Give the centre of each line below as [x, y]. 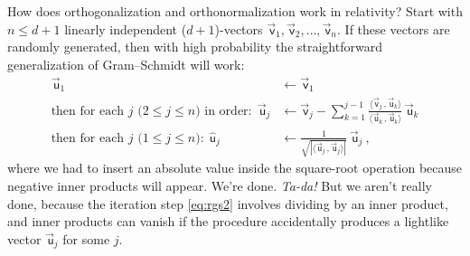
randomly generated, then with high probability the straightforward [195, 47]
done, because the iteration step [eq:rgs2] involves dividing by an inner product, [228, 203]
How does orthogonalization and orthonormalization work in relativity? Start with [235, 11]
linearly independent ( [126, 28]
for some [86, 238]
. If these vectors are [394, 28]
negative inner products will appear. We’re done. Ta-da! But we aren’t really [220, 186]
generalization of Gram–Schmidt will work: [126, 64]
